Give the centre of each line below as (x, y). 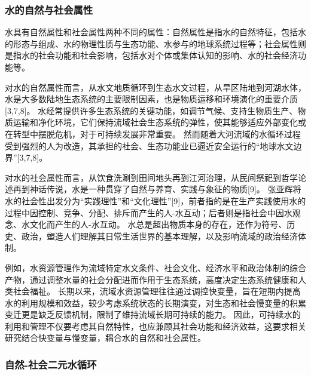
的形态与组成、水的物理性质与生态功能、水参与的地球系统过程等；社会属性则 (155, 43)
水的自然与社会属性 (49, 9)
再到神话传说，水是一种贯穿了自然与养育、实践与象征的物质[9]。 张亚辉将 (157, 189)
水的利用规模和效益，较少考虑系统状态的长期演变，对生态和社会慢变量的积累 (155, 302)
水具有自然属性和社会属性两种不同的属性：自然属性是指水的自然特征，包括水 (155, 32)
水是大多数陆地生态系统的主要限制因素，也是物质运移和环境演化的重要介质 (151, 99)
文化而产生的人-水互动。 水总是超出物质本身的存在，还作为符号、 (158, 224)
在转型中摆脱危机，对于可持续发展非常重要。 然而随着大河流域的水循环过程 (153, 133)
